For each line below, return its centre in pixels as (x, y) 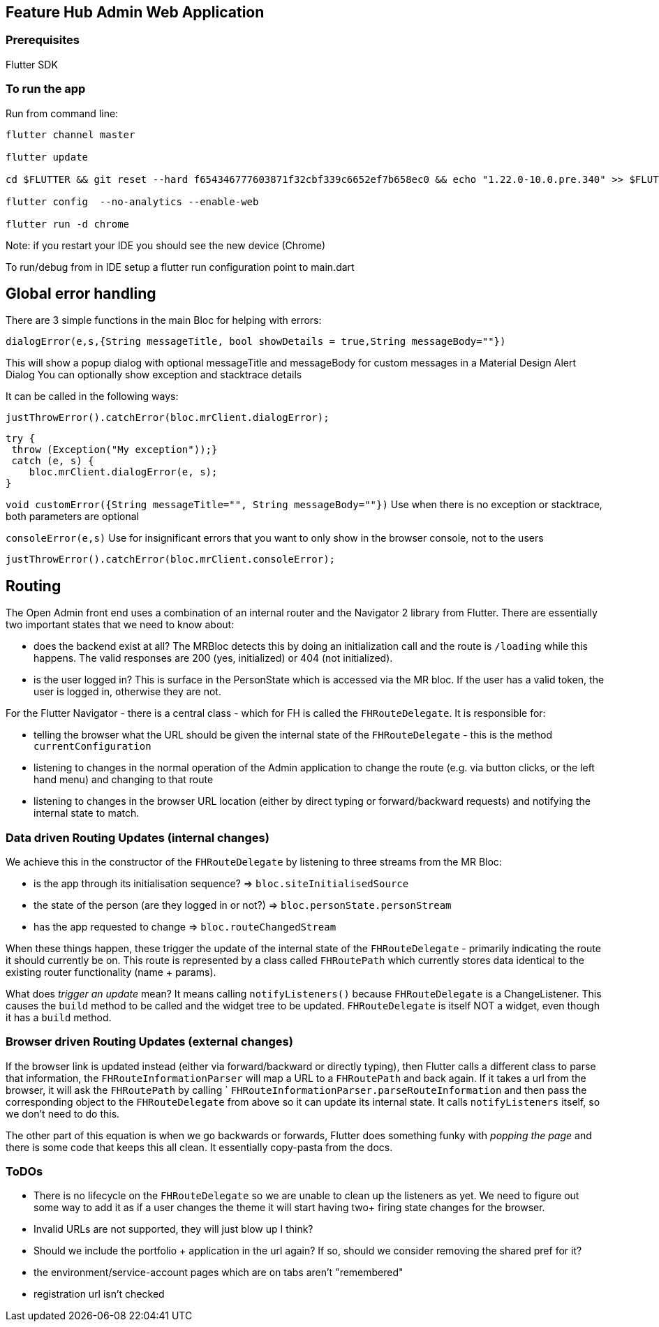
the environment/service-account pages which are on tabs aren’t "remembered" (219, 1273)
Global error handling (81, 293)
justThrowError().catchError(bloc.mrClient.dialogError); (168, 418)
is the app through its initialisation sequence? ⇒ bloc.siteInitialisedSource (221, 883)
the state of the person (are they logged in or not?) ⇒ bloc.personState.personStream (243, 905)
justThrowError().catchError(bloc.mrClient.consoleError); (171, 559)
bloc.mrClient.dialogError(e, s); (123, 472)
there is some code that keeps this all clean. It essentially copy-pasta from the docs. (199, 1147)
